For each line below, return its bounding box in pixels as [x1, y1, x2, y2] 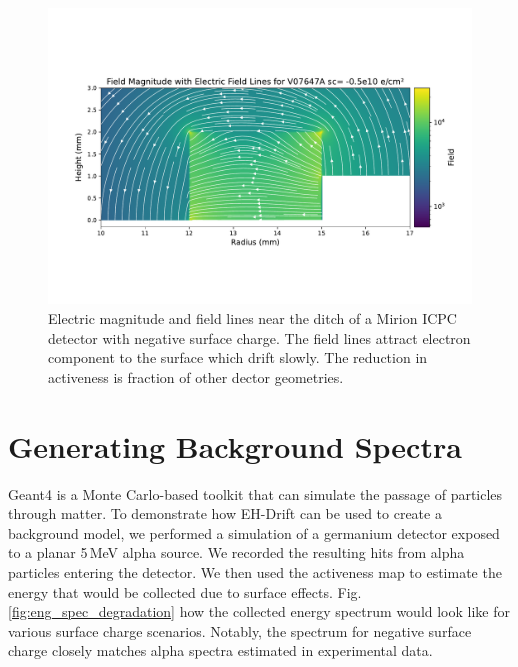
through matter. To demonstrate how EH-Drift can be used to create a [8, 503, 442, 524]
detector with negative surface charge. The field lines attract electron [48, 327, 471, 348]
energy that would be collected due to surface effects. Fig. [8, 581, 362, 602]
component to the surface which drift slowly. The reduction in [48, 347, 428, 368]
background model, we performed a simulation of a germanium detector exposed [8, 522, 500, 543]
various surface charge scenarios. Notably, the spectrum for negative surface [8, 620, 472, 641]
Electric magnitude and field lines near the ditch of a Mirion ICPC [48, 308, 457, 329]
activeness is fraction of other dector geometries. [48, 366, 344, 387]
